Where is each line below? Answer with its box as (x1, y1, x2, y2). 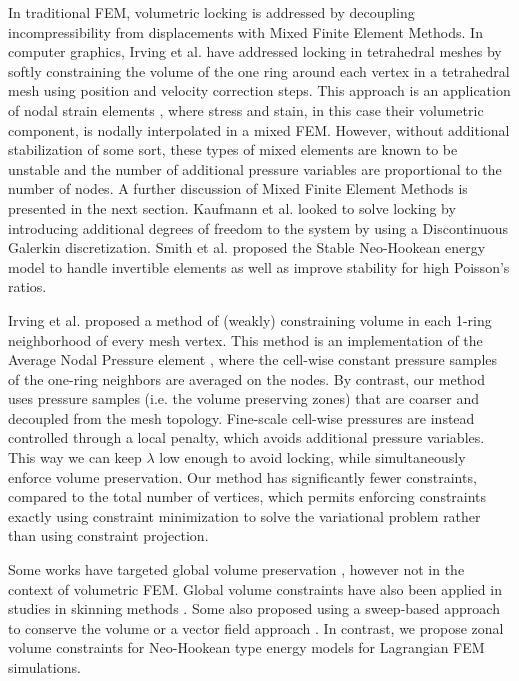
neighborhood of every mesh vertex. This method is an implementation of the (8, 329, 483, 350)
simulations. (8, 657, 81, 677)
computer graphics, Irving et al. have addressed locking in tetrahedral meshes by (8, 41, 502, 62)
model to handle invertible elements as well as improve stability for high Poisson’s (8, 256, 510, 277)
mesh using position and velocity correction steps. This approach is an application (8, 80, 511, 101)
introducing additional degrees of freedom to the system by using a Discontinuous (8, 217, 509, 238)
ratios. (8, 276, 47, 297)
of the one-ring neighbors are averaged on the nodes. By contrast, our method (8, 368, 486, 389)
